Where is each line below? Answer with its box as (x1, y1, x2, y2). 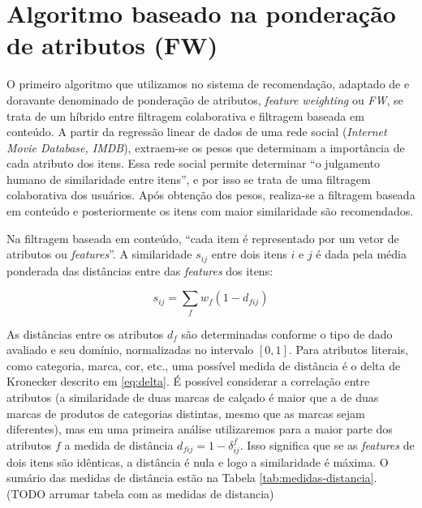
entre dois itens (211, 245, 287, 263)
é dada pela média (316, 245, 407, 263)
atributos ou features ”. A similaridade (6, 245, 192, 263)
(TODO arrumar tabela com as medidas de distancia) (6, 485, 274, 502)
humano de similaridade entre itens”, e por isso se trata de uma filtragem (6, 170, 371, 187)
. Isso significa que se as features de (239, 436, 415, 453)
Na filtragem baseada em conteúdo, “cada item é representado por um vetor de (6, 229, 399, 246)
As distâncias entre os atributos (6, 325, 164, 342)
